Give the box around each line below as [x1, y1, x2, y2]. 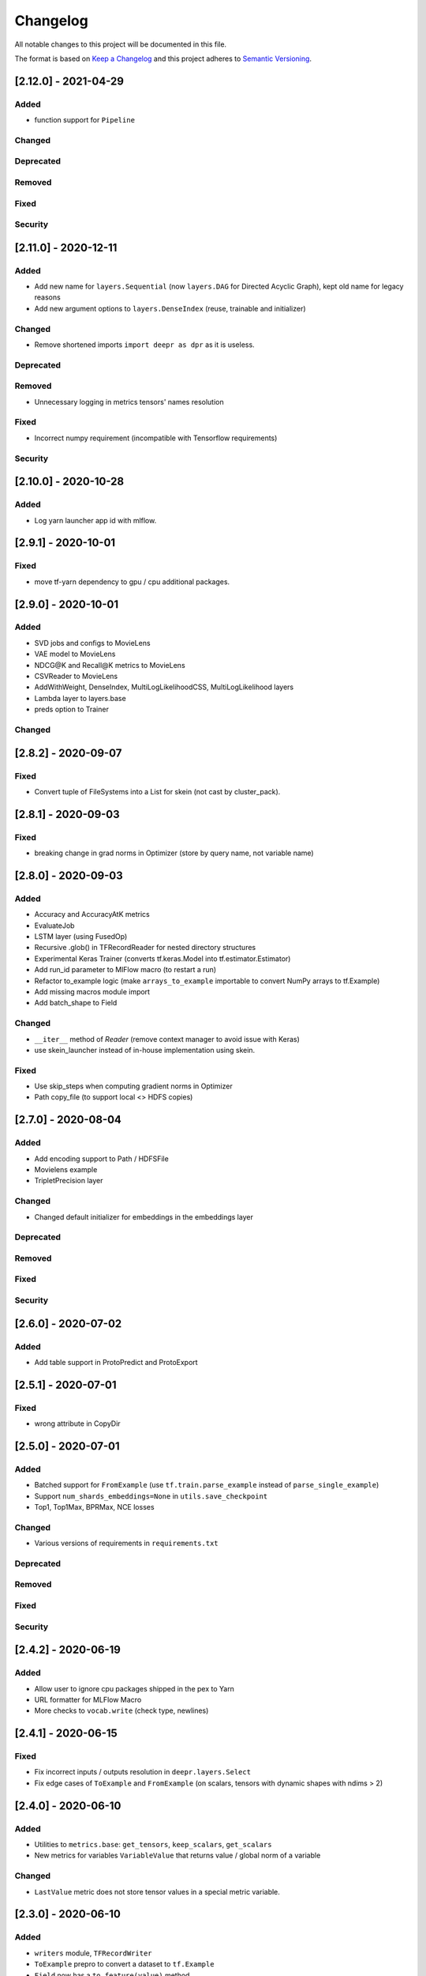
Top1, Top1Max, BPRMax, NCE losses [34, 1503, 155, 1511]
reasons [34, 292, 61, 302]
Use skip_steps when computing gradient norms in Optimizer [34, 1081, 233, 1091]
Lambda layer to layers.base [34, 693, 126, 703]
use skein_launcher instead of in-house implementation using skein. [34, 1045, 256, 1054]
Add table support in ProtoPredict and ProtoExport [34, 1357, 198, 1367]
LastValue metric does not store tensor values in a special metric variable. [34, 1887, 280, 1896]
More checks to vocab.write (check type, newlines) [34, 1706, 209, 1715]
